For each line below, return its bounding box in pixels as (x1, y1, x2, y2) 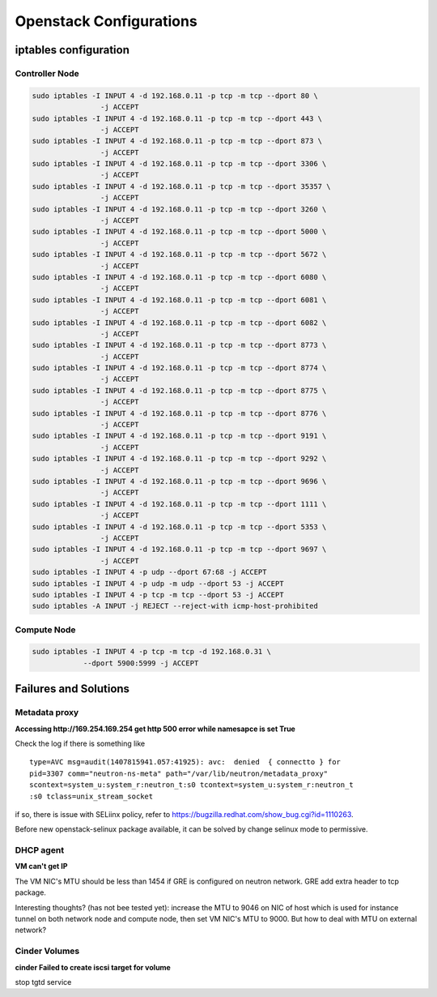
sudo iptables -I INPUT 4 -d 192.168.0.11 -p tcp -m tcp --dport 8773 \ (32, 340, 327, 350)
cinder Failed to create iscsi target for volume (15, 962, 172, 972)
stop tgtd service (15, 977, 72, 986)
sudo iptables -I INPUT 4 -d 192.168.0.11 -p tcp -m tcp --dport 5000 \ (32, 227, 327, 237)
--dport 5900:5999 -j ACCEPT (83, 658, 199, 668)
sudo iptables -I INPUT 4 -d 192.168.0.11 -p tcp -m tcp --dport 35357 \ (32, 182, 331, 190)
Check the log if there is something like (15, 738, 146, 748)
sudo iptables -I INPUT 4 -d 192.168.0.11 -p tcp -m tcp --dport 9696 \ (32, 477, 327, 486)
